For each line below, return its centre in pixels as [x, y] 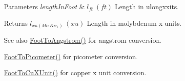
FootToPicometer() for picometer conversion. [71, 56]
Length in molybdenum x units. [134, 23]
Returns [16, 23]
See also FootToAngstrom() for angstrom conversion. [83, 40]
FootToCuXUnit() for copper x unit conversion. [75, 73]
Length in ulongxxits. [147, 6]
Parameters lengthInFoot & [44, 6]
